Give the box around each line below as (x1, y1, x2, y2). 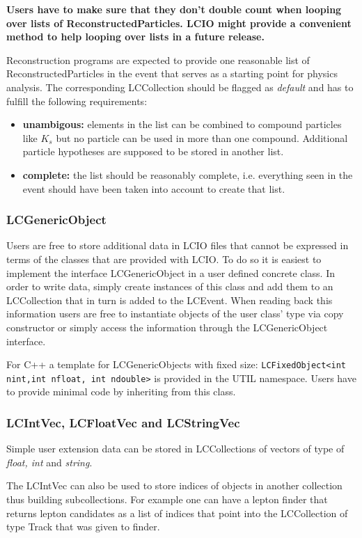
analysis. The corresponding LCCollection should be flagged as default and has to (6, 79, 354, 94)
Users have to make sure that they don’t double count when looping (6, 2, 342, 16)
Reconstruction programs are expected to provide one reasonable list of (6, 52, 310, 67)
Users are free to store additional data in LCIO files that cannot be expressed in (6, 238, 349, 253)
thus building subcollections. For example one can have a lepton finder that (6, 492, 328, 506)
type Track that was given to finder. (6, 519, 160, 534)
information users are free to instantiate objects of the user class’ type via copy (6, 306, 344, 321)
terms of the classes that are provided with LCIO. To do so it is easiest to (6, 251, 322, 266)
